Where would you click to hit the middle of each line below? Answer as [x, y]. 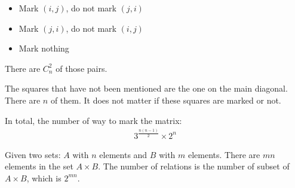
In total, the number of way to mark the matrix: [93, 120]
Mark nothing [44, 48]
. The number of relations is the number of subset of [194, 166]
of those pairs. [82, 68]
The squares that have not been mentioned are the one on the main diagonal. [146, 88]
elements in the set [39, 166]
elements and [123, 154]
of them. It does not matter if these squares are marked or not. [166, 100]
